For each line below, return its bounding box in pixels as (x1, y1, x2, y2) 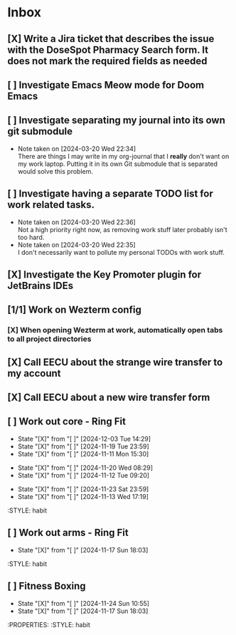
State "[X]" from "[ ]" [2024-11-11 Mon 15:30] (17, 449, 149, 458)
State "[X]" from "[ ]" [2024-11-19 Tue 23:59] (17, 442, 149, 451)
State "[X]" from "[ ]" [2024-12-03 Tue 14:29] (17, 434, 151, 443)
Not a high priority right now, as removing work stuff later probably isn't (17, 225, 227, 233)
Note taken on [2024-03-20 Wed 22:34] (17, 144, 136, 153)
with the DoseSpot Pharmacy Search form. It (7, 43, 208, 56)
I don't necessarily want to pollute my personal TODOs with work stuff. (17, 248, 225, 256)
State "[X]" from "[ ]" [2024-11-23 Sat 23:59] (17, 485, 149, 493)
